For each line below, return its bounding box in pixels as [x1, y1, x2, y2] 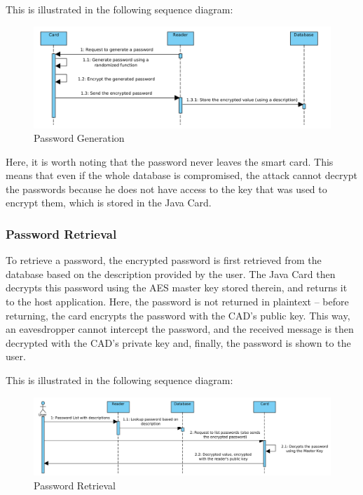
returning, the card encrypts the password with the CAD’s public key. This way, [6, 308, 350, 322]
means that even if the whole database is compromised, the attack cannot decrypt [6, 168, 358, 183]
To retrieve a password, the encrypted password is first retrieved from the [6, 253, 322, 268]
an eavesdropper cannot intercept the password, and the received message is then [6, 322, 354, 336]
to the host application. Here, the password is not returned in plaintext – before [6, 294, 349, 309]
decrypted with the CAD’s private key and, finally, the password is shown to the [6, 335, 351, 350]
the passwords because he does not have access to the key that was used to [6, 181, 327, 196]
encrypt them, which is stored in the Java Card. [6, 195, 212, 210]
